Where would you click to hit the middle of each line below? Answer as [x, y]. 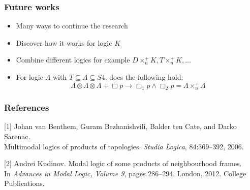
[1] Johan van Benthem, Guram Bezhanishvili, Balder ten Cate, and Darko [120, 126]
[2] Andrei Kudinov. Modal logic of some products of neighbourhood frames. [123, 163]
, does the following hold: [144, 77]
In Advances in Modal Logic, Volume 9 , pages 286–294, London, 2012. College [125, 173]
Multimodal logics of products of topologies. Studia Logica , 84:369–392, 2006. [124, 146]
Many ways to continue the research [72, 26]
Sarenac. [17, 136]
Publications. [24, 183]
